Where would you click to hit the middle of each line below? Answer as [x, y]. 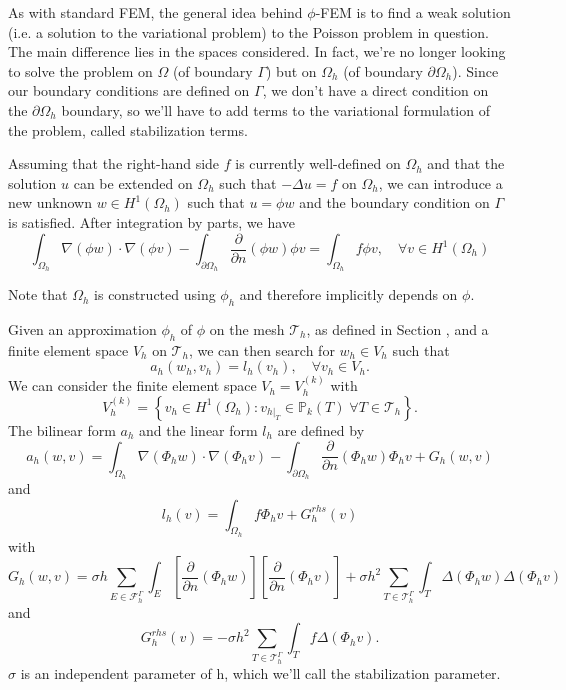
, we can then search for [261, 349]
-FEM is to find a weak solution [413, 12]
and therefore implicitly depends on [348, 294]
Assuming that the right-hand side [114, 163]
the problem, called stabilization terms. [128, 129]
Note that [38, 294]
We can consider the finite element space [132, 385]
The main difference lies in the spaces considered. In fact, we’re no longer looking [257, 51]
